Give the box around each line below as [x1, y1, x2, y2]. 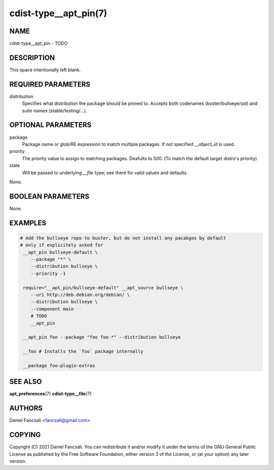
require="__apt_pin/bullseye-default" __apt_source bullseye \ [23, 285, 184, 291]
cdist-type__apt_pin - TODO [9, 41, 68, 47]
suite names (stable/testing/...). [22, 107, 87, 113]
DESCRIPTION [9, 53, 55, 62]
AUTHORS [9, 404, 43, 413]
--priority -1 [30, 270, 66, 276]
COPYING [9, 430, 41, 439]
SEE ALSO [9, 377, 42, 386]
